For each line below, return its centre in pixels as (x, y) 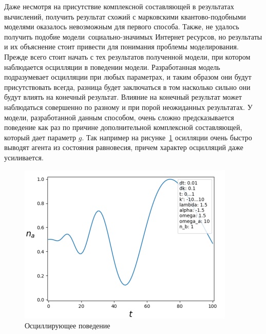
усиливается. (24, 157)
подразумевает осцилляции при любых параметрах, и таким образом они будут (128, 77)
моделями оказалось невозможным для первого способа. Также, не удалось (122, 26)
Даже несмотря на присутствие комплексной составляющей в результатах (119, 6)
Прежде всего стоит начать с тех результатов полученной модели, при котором (127, 56)
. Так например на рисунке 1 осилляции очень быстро (167, 137)
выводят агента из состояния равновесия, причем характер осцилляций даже (124, 147)
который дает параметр (40, 137)
